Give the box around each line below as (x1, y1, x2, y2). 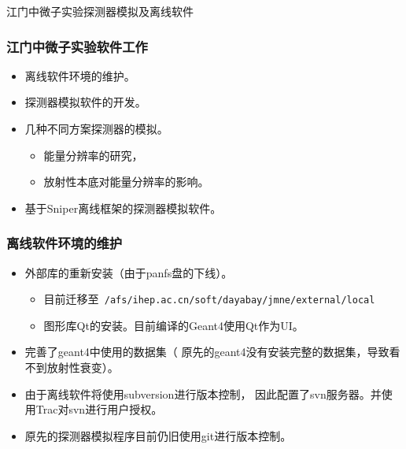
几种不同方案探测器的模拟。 (24, 121, 168, 136)
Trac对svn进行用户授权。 (35, 401, 163, 417)
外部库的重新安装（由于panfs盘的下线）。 (24, 264, 233, 280)
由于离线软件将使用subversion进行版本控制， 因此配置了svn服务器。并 (24, 385, 382, 402)
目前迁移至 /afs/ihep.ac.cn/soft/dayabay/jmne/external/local (43, 291, 375, 307)
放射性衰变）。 (46, 359, 119, 376)
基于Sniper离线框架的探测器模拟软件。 (24, 199, 222, 216)
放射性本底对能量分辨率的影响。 (43, 173, 209, 190)
